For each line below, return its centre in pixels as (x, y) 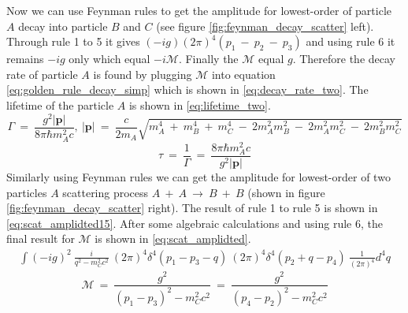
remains (25, 59)
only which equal (109, 59)
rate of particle (42, 74)
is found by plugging (143, 74)
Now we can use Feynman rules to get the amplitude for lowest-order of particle (199, 10)
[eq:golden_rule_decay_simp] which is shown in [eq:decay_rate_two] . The (187, 89)
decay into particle (63, 26)
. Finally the (208, 59)
